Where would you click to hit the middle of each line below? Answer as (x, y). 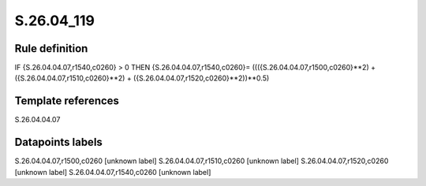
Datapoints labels (58, 142)
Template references (67, 101)
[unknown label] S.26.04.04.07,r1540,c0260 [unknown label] (113, 172)
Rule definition (51, 48)
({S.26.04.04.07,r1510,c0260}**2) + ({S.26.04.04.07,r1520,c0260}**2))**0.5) (142, 78)
